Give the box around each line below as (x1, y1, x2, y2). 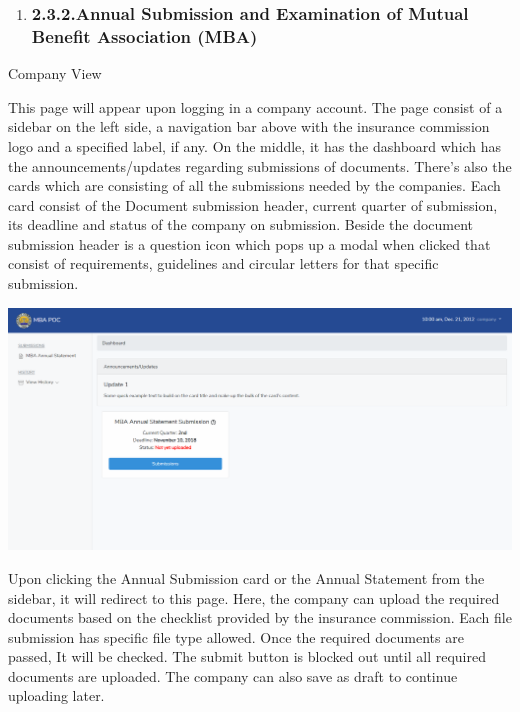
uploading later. (8, 685, 105, 706)
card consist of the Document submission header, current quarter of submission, (8, 194, 498, 215)
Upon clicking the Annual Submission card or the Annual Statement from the (8, 567, 485, 588)
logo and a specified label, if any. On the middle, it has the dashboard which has (8, 135, 502, 156)
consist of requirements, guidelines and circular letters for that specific (8, 253, 439, 274)
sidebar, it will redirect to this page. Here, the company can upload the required (8, 587, 500, 608)
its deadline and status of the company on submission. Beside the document (8, 214, 474, 235)
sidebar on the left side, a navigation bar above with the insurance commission (8, 116, 490, 137)
